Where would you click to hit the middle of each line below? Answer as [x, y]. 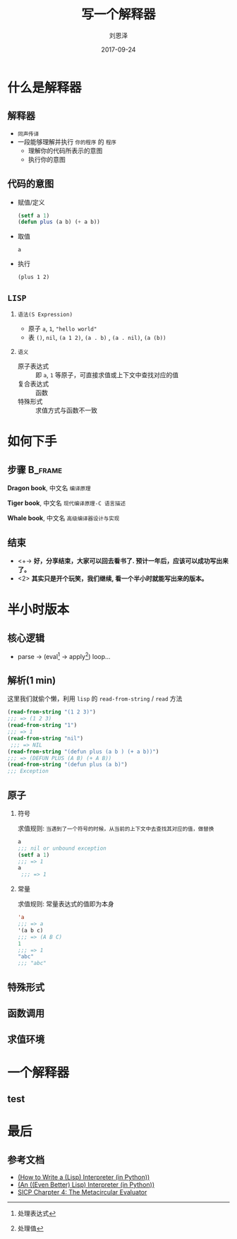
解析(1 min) [32, 680]
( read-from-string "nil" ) [45, 738]
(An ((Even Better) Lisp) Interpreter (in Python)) [86, 1185]
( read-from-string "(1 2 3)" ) [52, 712]
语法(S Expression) [45, 315]
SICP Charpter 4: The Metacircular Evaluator [82, 1192]
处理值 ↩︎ [30, 1228]
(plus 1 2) [34, 277]
